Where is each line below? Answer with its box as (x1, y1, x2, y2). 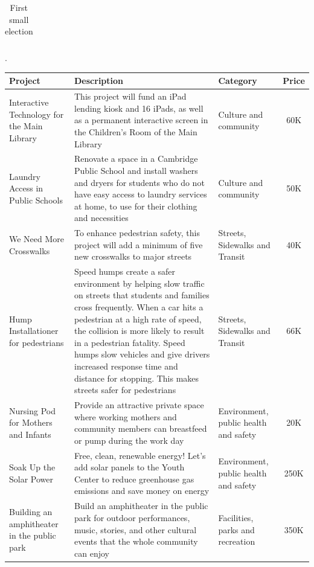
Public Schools (9, 194, 63, 207)
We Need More (9, 232, 65, 245)
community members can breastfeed (74, 422, 207, 435)
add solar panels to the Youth (74, 461, 185, 473)
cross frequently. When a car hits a (74, 301, 203, 313)
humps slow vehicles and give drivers (74, 348, 210, 360)
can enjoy (74, 546, 109, 559)
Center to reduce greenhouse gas (74, 472, 194, 485)
